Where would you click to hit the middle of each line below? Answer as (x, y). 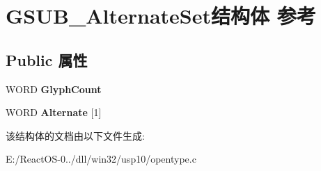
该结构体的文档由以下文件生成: (75, 135)
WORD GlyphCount (54, 89)
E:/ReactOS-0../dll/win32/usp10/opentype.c (101, 159)
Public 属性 (47, 59)
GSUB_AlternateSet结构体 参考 (161, 16)
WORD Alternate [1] (54, 112)
